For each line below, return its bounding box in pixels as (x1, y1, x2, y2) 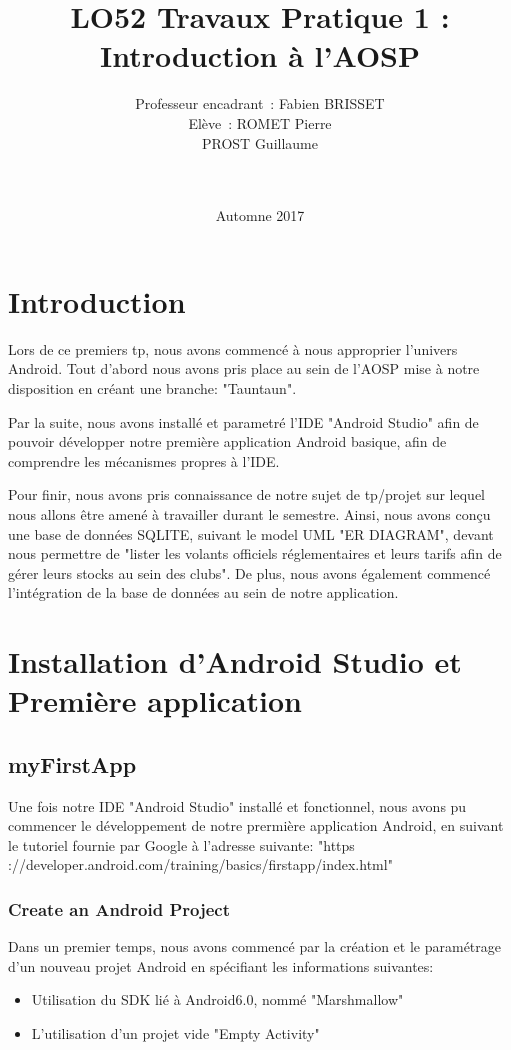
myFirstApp (8, 748, 137, 779)
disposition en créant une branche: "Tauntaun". (8, 378, 297, 398)
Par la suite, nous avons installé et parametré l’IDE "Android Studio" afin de (8, 411, 479, 432)
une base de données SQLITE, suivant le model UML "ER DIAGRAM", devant (8, 523, 494, 544)
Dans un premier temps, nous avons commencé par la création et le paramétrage (8, 936, 502, 957)
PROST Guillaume (201, 132, 318, 153)
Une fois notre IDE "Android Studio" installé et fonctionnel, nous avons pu (8, 795, 467, 816)
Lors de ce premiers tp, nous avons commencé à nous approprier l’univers (8, 338, 458, 359)
